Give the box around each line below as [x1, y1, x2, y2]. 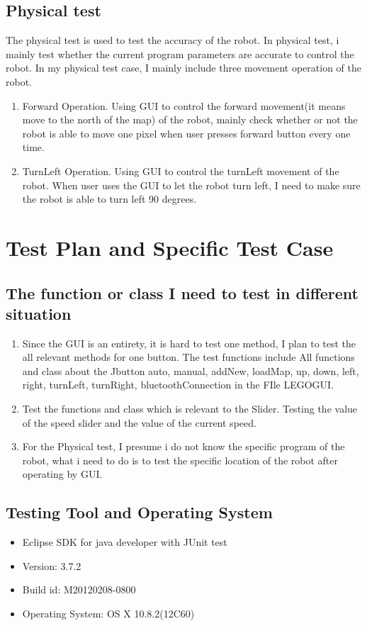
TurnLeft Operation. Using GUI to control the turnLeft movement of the [22, 163, 339, 178]
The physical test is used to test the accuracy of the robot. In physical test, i [6, 33, 339, 47]
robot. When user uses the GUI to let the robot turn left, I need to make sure [22, 177, 361, 192]
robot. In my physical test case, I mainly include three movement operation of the [6, 60, 361, 75]
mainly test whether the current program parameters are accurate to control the [6, 46, 354, 61]
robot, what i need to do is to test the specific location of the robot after [22, 452, 339, 467]
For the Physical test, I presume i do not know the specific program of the [22, 439, 345, 454]
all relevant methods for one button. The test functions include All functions [22, 350, 355, 364]
